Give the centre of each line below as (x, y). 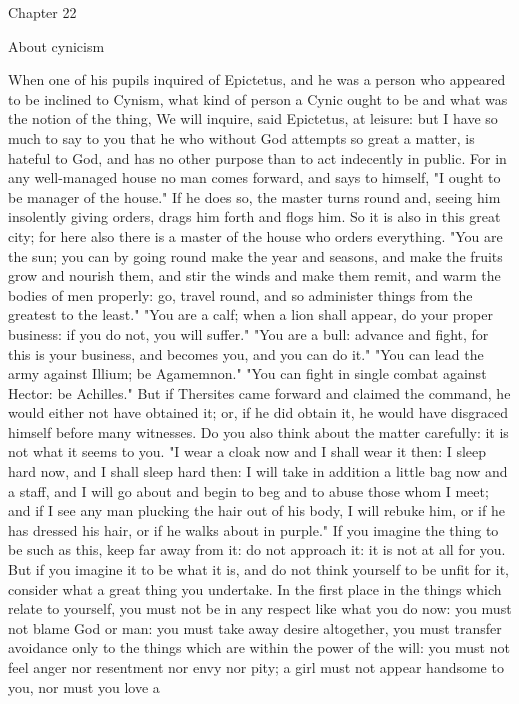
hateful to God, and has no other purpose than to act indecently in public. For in (257, 157)
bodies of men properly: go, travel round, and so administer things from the (240, 294)
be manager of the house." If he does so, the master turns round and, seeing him (254, 196)
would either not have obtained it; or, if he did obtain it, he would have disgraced (258, 412)
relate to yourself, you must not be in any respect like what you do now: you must (260, 608)
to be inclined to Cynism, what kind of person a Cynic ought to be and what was (258, 98)
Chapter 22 (42, 12)
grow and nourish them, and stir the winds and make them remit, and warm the (254, 275)
